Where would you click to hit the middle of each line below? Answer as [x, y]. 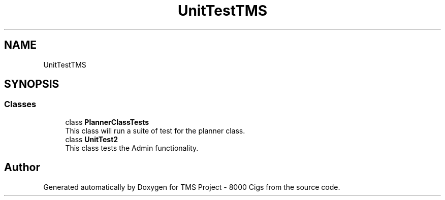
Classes [20, 104]
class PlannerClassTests [107, 122]
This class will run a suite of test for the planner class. [155, 130]
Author [22, 168]
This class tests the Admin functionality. [132, 148]
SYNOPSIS [32, 84]
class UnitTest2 [92, 139]
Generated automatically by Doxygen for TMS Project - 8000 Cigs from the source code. [192, 187]
